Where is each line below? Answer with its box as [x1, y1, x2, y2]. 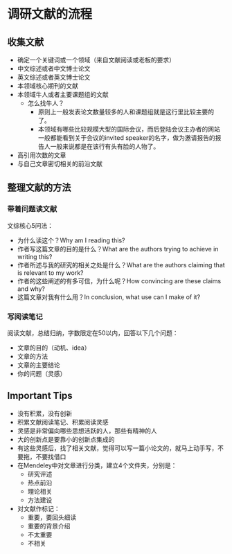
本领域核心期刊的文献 [17, 82, 78, 90]
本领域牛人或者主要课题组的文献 [17, 91, 109, 98]
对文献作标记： [17, 504, 60, 512]
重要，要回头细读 [27, 513, 77, 521]
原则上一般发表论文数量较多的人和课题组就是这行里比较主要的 [37, 108, 215, 116]
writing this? [17, 252, 53, 260]
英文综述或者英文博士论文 [17, 73, 91, 81]
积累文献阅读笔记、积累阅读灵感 [17, 418, 109, 426]
